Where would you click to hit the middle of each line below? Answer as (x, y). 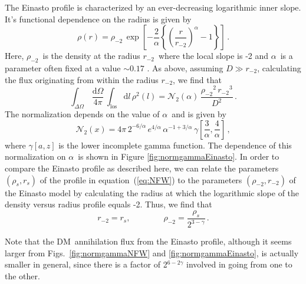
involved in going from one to (239, 264)
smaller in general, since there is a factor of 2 (86, 264)
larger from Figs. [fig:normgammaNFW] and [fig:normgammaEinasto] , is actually (152, 252)
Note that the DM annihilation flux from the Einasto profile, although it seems (148, 241)
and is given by (199, 114)
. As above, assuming (185, 67)
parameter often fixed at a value (63, 67)
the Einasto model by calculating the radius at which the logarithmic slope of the (152, 192)
